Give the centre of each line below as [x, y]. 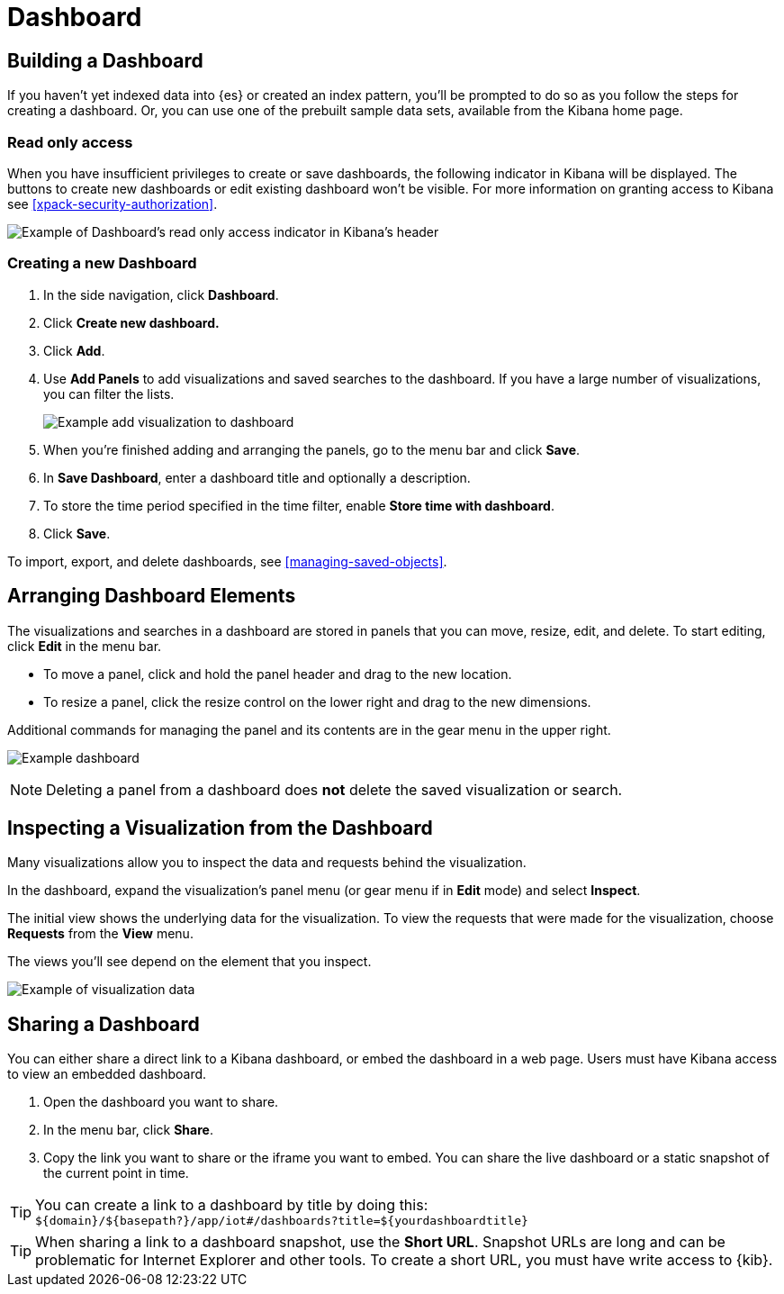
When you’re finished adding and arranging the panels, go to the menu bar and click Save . [312, 449]
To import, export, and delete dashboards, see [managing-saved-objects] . [227, 561]
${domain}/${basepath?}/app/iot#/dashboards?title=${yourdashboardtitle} [282, 1221]
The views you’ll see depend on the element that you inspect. [189, 962]
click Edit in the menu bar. [85, 646]
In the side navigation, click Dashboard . [161, 294]
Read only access [70, 142]
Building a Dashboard [105, 60]
